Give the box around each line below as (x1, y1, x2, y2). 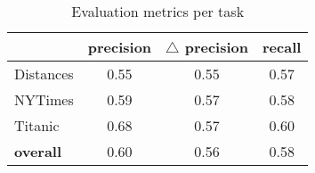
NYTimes (14, 89, 74, 110)
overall (14, 141, 62, 161)
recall (262, 37, 302, 57)
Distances (14, 63, 74, 84)
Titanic (14, 115, 60, 136)
